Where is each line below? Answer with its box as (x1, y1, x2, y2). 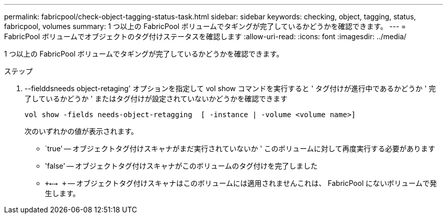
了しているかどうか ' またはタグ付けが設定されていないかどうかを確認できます (24, 94, 288, 103)
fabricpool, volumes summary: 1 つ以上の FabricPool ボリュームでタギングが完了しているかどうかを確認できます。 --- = (4, 22, 406, 31)
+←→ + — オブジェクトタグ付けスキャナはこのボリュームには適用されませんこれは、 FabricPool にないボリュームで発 (45, 179, 437, 187)
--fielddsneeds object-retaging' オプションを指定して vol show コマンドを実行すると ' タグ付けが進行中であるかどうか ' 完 (24, 84, 436, 93)
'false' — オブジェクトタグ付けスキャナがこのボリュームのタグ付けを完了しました (45, 161, 318, 170)
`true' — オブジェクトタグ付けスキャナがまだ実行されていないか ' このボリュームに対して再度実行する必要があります (45, 144, 435, 153)
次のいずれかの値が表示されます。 (24, 127, 138, 135)
